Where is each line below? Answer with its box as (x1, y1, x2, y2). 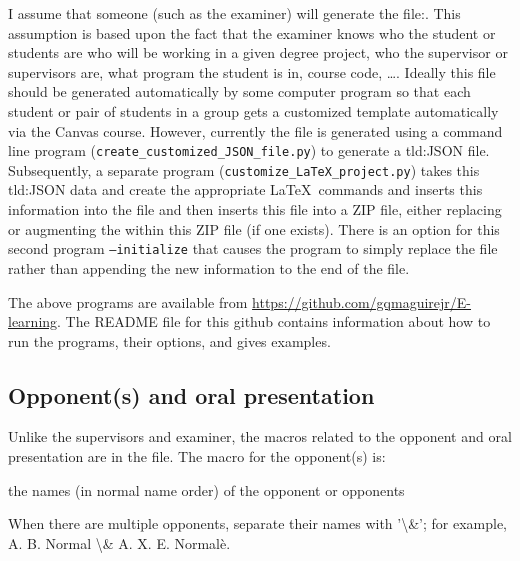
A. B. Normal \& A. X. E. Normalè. (8, 532, 231, 553)
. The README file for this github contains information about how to (57, 311, 491, 332)
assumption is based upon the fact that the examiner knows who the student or (8, 22, 496, 43)
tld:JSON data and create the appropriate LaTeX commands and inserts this (8, 179, 483, 200)
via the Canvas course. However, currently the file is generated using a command (8, 120, 503, 141)
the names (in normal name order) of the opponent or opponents (8, 479, 405, 500)
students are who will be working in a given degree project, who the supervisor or (8, 42, 508, 63)
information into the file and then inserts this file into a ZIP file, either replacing (8, 199, 502, 220)
